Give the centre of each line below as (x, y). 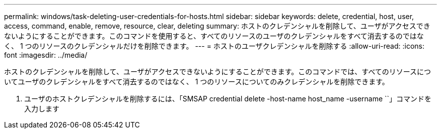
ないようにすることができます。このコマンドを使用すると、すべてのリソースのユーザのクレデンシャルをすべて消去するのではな (214, 36)
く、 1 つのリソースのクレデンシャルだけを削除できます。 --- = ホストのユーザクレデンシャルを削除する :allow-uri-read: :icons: (214, 46)
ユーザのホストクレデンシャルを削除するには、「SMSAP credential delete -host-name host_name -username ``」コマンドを (228, 99)
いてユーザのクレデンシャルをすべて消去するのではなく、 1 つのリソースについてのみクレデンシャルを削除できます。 (197, 82)
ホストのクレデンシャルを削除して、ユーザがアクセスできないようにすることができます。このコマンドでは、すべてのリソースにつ (218, 72)
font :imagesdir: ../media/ (46, 55)
